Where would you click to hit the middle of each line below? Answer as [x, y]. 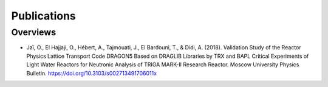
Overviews [34, 32]
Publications [43, 16]
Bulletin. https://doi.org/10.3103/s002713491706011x [92, 73]
